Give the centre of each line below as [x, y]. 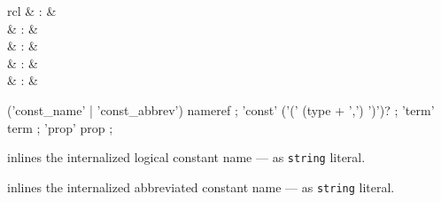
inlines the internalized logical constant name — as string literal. [186, 157]
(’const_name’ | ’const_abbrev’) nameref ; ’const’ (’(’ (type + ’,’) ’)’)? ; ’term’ [221, 109]
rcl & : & [32, 11]
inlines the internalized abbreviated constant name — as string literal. [201, 186]
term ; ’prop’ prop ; [60, 127]
